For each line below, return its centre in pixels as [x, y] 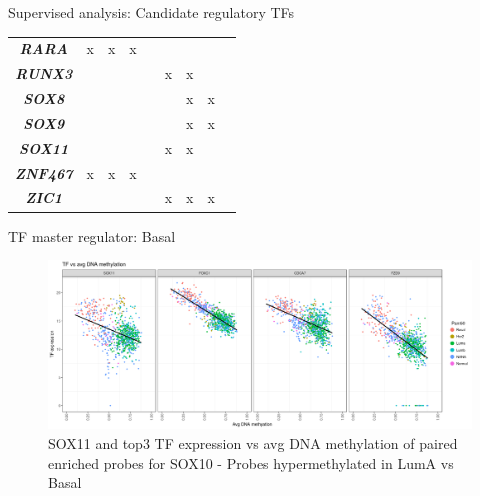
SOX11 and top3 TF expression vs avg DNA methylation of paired [253, 443]
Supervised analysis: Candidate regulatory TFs [151, 12]
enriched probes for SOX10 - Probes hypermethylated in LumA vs [251, 462]
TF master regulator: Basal [92, 235]
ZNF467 [44, 172]
